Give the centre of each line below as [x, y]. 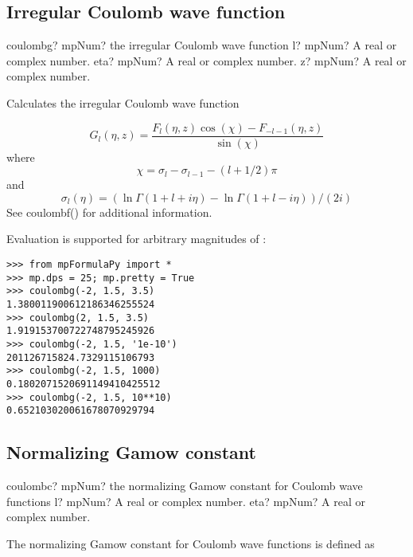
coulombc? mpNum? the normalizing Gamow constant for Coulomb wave [185, 486]
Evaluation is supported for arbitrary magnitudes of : [136, 239]
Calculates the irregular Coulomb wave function [123, 102]
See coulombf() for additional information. [109, 212]
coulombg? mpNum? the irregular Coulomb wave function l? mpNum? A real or [202, 45]
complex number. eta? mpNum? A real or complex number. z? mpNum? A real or [206, 60]
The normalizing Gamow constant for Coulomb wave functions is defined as [191, 543]
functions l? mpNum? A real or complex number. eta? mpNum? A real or [186, 501]
